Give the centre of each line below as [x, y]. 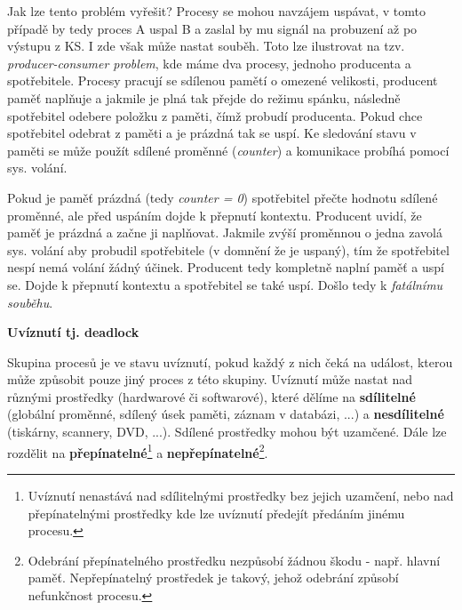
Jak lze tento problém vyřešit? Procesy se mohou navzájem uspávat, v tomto [216, 11]
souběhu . [30, 302]
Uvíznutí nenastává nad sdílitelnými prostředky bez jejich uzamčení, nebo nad [241, 495]
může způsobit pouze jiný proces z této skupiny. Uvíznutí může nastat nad [210, 379]
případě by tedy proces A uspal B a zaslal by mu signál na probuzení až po [212, 28]
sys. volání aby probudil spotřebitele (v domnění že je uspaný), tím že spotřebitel [228, 249]
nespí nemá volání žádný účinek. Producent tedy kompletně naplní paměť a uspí [226, 267]
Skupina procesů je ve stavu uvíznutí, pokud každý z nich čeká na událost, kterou [230, 361]
